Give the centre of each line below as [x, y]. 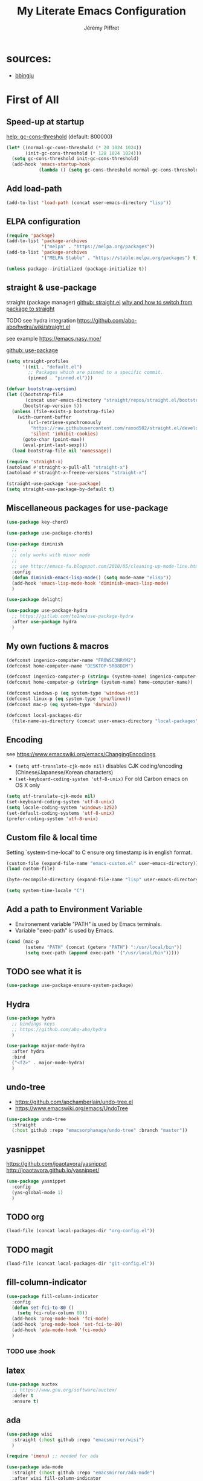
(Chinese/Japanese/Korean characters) [64, 773]
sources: [29, 58]
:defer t [23, 1396]
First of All [33, 99]
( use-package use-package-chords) [50, 533]
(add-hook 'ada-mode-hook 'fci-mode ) [59, 1330]
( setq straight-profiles [37, 361]
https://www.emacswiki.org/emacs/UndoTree [72, 1108]
